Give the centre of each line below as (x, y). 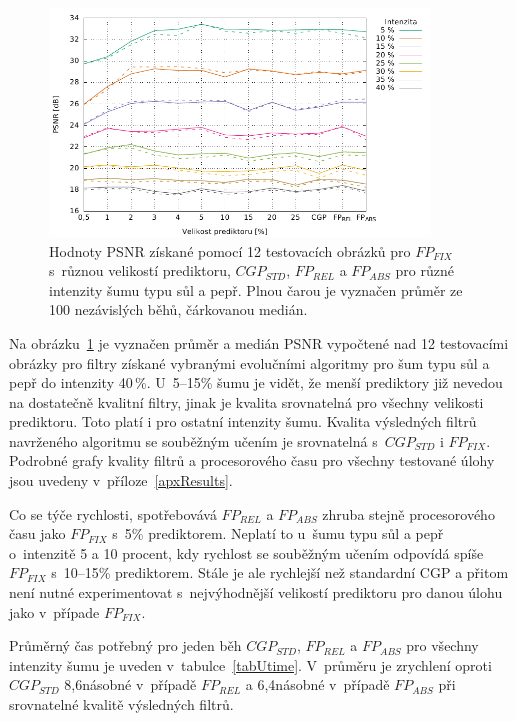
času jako (37, 533)
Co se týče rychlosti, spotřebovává (113, 513)
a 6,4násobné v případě (317, 684)
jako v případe (54, 611)
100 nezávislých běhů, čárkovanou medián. (178, 309)
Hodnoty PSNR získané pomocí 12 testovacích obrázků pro (230, 250)
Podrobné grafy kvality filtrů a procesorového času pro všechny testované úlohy (252, 460)
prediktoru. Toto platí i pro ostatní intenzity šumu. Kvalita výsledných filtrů (243, 421)
